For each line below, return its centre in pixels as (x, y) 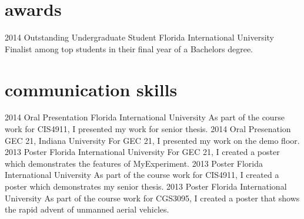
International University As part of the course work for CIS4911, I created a (142, 175)
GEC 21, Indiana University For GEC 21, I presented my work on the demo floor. (152, 140)
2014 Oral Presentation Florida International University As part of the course (145, 117)
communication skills (91, 89)
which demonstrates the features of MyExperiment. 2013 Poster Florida (134, 163)
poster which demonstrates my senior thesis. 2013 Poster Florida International (146, 186)
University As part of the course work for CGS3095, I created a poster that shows (152, 198)
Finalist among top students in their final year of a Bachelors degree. (129, 48)
